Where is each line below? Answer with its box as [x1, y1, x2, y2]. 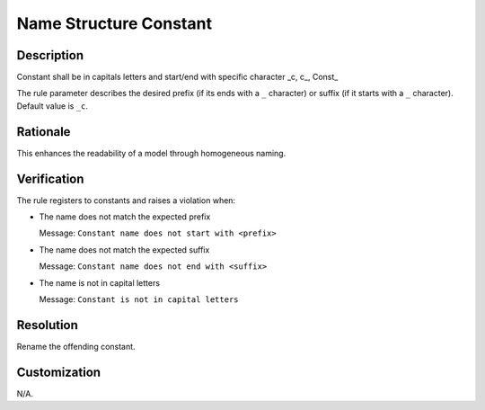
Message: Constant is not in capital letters [39, 294, 239, 305]
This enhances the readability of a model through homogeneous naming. [16, 147, 287, 158]
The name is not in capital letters [39, 277, 161, 288]
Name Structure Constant [16, 13, 213, 33]
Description [16, 48, 84, 63]
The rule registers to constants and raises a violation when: [16, 194, 236, 206]
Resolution [16, 317, 78, 333]
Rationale [16, 124, 71, 139]
